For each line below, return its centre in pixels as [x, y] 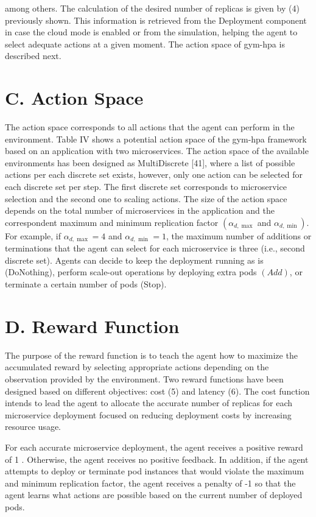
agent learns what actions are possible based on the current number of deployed [154, 495]
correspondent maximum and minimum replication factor [112, 222]
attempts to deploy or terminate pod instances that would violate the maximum [155, 471]
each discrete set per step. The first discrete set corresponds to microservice [146, 187]
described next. [33, 56]
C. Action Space [74, 98]
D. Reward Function [92, 325]
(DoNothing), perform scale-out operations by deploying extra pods [131, 272]
